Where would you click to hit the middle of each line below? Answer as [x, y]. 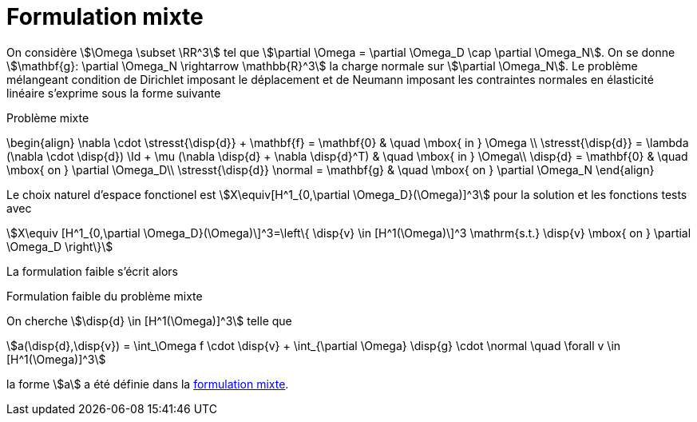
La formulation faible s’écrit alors [92, 271]
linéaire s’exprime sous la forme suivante [114, 93]
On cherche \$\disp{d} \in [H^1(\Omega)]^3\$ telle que [149, 320]
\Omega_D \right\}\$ [60, 246]
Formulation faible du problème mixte [105, 296]
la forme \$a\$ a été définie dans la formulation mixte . [148, 384]
